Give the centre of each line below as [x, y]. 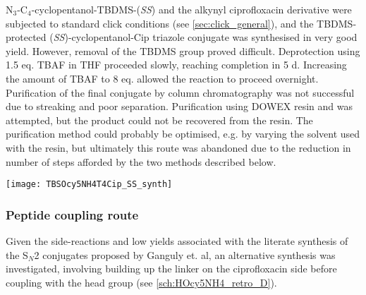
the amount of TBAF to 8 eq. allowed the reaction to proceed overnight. [162, 78]
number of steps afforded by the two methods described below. [141, 161]
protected [26, 37]
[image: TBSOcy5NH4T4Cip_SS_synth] [89, 185]
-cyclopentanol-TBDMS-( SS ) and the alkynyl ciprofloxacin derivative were [191, 9]
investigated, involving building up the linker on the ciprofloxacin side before [171, 269]
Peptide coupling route [72, 214]
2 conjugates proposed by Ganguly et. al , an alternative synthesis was [185, 254]
